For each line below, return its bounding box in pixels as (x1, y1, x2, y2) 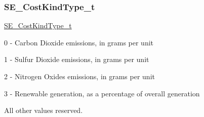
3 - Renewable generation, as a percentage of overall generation (4, 88, 200, 98)
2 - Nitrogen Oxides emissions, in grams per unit (4, 71, 155, 81)
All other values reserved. (4, 105, 83, 115)
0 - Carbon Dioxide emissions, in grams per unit (4, 37, 154, 47)
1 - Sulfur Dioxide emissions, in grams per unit (4, 54, 149, 65)
